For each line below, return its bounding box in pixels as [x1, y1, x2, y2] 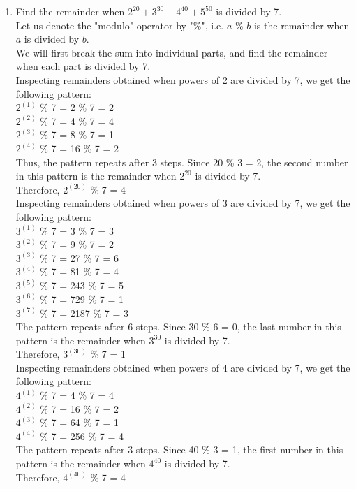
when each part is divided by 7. [15, 59, 151, 73]
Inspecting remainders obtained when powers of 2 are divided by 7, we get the [15, 72, 350, 87]
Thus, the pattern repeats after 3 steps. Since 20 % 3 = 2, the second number [15, 154, 348, 169]
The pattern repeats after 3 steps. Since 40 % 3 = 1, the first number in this [15, 442, 343, 457]
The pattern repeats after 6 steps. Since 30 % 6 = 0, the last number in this [15, 319, 341, 334]
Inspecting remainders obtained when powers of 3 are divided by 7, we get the [15, 196, 350, 210]
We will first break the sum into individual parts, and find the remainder [15, 45, 328, 59]
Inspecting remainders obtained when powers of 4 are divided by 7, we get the [15, 360, 350, 374]
